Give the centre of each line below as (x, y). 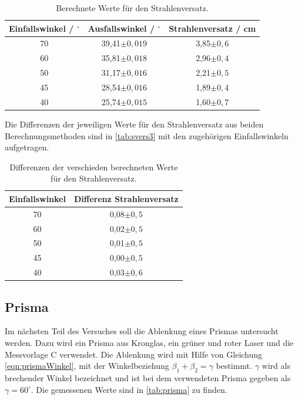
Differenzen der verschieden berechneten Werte (94, 167)
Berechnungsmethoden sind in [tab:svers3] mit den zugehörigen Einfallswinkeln (147, 135)
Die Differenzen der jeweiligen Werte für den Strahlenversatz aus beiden (134, 124)
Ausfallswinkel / (121, 28)
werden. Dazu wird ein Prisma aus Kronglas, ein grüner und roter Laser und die (149, 342)
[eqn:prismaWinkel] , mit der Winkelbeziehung (87, 366)
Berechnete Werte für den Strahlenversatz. (132, 8)
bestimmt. (234, 366)
